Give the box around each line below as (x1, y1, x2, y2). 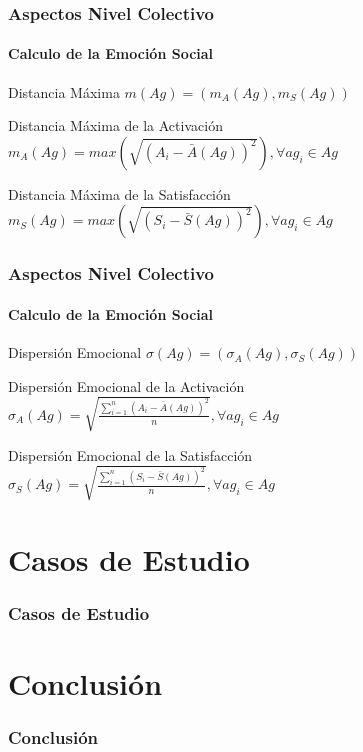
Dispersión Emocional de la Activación (8, 375, 245, 396)
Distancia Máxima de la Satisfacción (8, 183, 231, 204)
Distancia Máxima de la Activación (8, 115, 223, 136)
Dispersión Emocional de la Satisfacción (8, 444, 253, 465)
